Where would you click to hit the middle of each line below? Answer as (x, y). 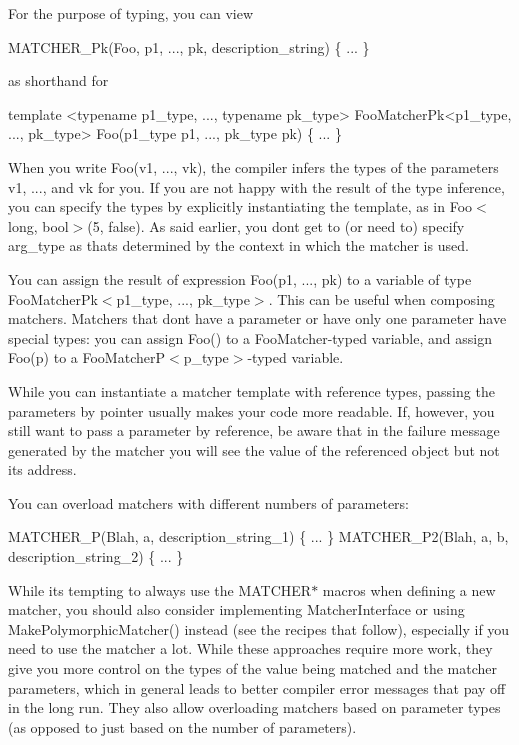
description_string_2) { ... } (96, 556)
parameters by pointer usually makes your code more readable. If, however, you (251, 410)
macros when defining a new (409, 589)
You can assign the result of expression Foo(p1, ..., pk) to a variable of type (240, 278)
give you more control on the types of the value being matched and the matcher (252, 668)
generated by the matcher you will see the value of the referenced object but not (254, 449)
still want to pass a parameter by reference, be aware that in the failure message (254, 430)
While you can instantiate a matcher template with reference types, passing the (251, 390)
